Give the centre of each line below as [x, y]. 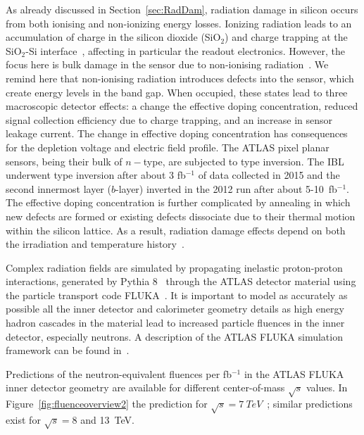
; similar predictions [310, 404]
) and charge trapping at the [286, 37]
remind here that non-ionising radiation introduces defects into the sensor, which [180, 78]
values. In [327, 387]
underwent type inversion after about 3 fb [96, 175]
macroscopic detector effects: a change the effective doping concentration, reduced [182, 106]
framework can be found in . [68, 350]
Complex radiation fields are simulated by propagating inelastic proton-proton [174, 267]
